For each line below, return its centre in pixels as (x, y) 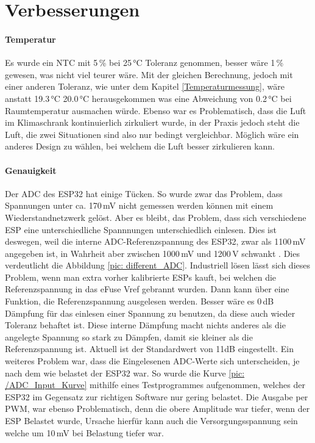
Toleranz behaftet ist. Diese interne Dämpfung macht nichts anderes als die (145, 325)
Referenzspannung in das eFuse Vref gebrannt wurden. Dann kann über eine (147, 289)
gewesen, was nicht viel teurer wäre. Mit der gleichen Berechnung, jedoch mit (149, 74)
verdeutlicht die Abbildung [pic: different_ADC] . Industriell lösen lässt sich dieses (157, 265)
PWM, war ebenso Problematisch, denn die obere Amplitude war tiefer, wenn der (157, 409)
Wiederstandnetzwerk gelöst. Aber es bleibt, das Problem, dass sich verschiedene (156, 217)
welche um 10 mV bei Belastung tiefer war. (84, 432)
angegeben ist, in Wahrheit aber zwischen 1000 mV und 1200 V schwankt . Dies (152, 253)
